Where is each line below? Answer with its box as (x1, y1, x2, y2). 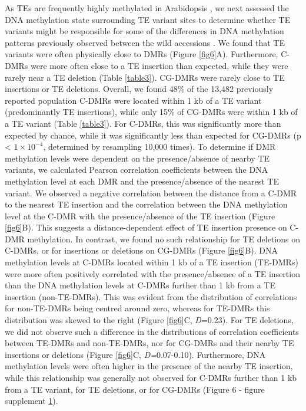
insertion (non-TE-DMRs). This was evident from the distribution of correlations (5, 290, 297, 303)
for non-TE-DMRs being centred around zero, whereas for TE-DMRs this (5, 302, 270, 314)
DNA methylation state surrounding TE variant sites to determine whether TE (5, 13, 291, 25)
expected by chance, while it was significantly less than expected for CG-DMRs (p (5, 129, 301, 141)
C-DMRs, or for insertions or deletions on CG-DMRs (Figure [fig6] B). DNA (5, 244, 278, 257)
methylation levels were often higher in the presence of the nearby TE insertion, (5, 360, 293, 372)
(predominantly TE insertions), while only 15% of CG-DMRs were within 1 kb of (5, 106, 298, 118)
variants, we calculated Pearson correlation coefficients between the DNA (5, 163, 268, 176)
